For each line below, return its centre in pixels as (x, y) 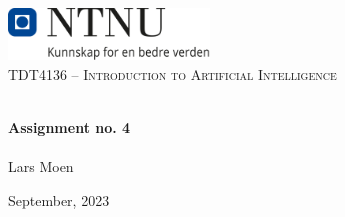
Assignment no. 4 (69, 126)
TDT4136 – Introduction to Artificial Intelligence (172, 73)
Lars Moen (41, 166)
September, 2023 (59, 199)
